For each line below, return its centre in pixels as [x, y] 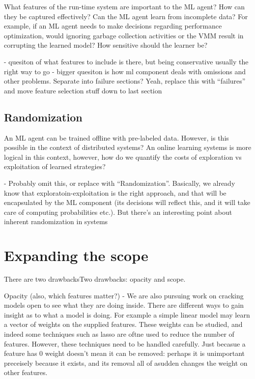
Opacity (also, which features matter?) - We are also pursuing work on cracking [124, 295]
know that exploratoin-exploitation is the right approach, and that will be [115, 192]
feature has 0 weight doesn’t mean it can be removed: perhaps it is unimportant [125, 353]
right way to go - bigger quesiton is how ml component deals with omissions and [125, 71]
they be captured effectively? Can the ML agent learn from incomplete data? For [126, 16]
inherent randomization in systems [56, 221]
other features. [26, 372]
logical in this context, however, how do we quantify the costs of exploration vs [123, 157]
